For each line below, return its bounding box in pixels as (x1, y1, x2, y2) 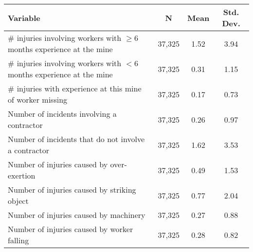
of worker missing (8, 94, 68, 105)
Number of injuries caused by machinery (8, 209, 145, 220)
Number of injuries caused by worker (8, 223, 133, 234)
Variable (8, 12, 40, 23)
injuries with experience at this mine (17, 83, 142, 94)
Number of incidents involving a (8, 108, 117, 119)
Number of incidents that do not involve (8, 133, 145, 144)
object (8, 195, 29, 206)
